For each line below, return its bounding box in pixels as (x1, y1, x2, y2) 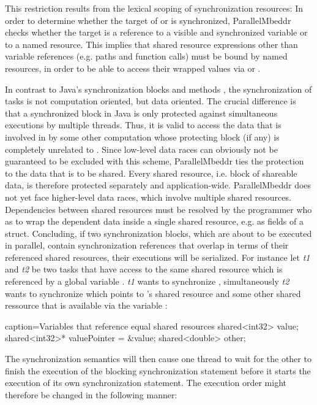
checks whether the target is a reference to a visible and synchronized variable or (5, 26, 308, 39)
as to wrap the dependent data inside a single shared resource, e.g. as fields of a (5, 215, 304, 228)
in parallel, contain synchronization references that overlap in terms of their (5, 239, 289, 252)
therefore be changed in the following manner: (5, 388, 177, 401)
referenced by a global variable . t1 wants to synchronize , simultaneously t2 (5, 275, 289, 288)
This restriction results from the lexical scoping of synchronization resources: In (5, 2, 303, 14)
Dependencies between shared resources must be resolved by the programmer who (5, 202, 312, 215)
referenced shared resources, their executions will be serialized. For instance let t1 (5, 250, 310, 263)
